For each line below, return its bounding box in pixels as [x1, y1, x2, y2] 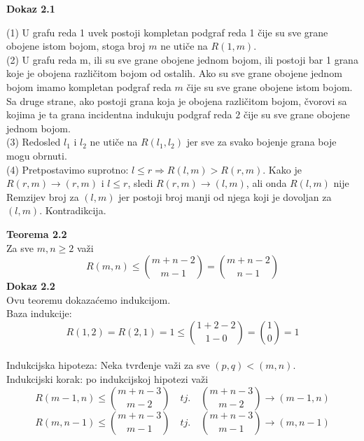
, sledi [127, 176, 153, 190]
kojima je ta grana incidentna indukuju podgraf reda [6, 107, 232, 122]
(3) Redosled [6, 134, 61, 149]
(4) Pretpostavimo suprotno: [6, 162, 129, 176]
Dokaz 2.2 [6, 279, 55, 293]
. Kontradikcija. [39, 203, 106, 218]
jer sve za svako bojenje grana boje [186, 134, 337, 149]
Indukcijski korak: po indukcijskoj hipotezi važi [6, 372, 209, 386]
